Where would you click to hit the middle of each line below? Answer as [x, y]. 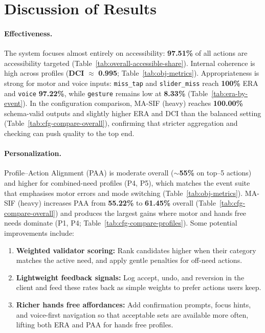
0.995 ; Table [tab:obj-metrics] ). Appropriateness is [179, 73]
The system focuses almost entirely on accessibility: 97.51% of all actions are [126, 53]
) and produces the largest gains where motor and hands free [151, 213]
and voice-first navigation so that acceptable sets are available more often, [132, 314]
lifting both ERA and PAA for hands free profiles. [95, 325]
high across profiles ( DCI [44, 73]
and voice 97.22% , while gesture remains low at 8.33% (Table [106, 93]
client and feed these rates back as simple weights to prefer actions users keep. [139, 287]
